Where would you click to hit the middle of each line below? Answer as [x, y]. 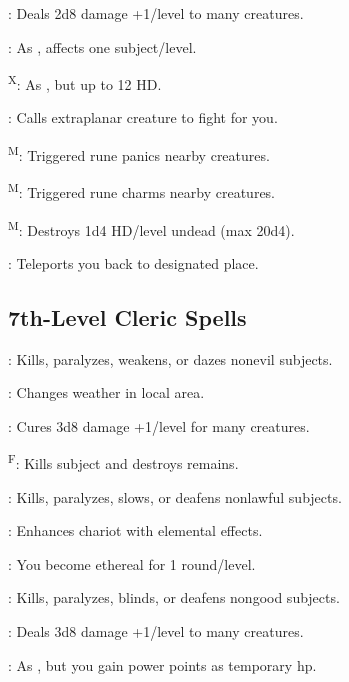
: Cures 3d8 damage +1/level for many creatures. [159, 425]
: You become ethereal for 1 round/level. [132, 563]
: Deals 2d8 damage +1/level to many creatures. [156, 13]
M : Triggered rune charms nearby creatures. [142, 190]
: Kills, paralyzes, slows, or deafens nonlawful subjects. [175, 496]
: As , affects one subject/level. [102, 46]
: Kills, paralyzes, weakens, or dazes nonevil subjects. [170, 358]
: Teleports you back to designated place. [133, 262]
